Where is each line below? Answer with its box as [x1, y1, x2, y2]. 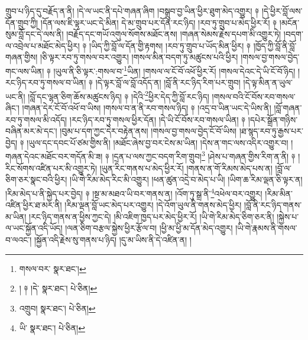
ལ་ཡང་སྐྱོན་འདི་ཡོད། [5, 222, 63, 234]
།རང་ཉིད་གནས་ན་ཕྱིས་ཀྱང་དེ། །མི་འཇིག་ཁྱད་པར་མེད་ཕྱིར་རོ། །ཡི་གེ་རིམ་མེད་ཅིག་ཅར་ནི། [29, 210, 274, 222]
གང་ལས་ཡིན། [5, 64, 44, 77]
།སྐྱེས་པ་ [277, 210, 299, 222]
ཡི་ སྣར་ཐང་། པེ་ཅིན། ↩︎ [19, 322, 85, 334]
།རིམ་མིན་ [265, 187, 293, 199]
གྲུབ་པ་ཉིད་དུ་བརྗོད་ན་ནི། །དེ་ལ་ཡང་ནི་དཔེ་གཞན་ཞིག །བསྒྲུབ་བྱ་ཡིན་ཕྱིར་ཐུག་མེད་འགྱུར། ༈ [5, 5, 260, 17]
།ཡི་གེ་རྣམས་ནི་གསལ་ [235, 222, 297, 234]
